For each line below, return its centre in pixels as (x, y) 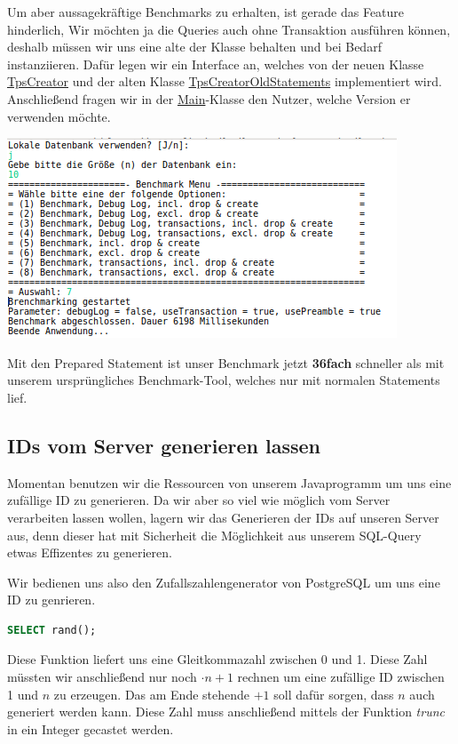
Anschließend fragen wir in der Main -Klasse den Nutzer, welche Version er (209, 98)
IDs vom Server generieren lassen (164, 445)
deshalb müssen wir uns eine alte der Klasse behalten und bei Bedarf (194, 47)
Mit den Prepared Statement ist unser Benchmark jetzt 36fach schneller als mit (226, 362)
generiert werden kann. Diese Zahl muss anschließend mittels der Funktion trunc (226, 712)
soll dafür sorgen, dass (334, 694)
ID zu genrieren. (51, 600)
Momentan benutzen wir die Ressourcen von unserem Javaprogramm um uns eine (229, 482)
